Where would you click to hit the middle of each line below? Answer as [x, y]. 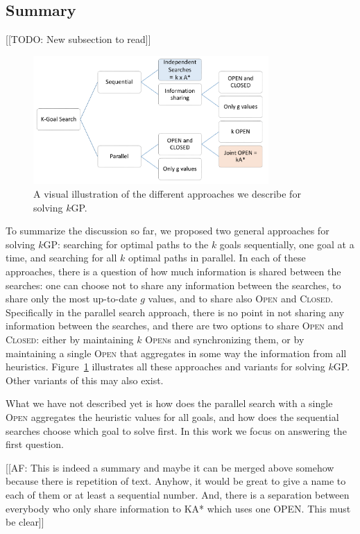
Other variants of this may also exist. [85, 380]
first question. [35, 444]
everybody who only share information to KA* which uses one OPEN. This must [178, 508]
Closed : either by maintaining [70, 339]
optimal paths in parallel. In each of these [217, 258]
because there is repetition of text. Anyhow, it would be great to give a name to [176, 481]
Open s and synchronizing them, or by [225, 339]
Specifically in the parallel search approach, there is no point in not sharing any [175, 312]
